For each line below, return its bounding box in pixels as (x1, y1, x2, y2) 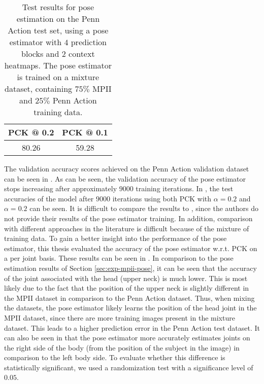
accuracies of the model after (4, 193, 94, 203)
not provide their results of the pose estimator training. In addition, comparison (4, 213, 253, 223)
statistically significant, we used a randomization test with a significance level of (4, 362, 253, 372)
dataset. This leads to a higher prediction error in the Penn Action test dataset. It (4, 322, 260, 333)
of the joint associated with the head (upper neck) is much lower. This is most (4, 272, 248, 283)
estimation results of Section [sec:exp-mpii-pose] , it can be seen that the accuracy (4, 262, 257, 273)
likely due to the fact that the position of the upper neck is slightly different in (4, 283, 249, 293)
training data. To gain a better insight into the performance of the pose (4, 233, 227, 243)
